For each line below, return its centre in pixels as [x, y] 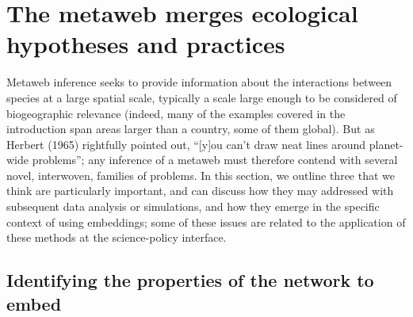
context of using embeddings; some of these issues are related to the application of [206, 222]
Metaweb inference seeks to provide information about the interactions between [199, 82]
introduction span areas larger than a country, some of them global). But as [191, 129]
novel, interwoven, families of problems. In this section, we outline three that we [201, 175]
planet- [386, 144]
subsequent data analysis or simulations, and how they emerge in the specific [193, 206]
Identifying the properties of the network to [190, 280]
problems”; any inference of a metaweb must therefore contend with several [215, 160]
